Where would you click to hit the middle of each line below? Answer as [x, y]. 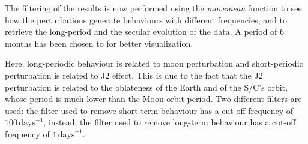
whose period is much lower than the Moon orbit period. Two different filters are [153, 99]
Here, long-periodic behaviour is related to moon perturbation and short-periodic [154, 63]
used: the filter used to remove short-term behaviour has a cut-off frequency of [149, 110]
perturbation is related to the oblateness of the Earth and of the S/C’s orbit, [146, 87]
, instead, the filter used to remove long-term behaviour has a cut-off [170, 122]
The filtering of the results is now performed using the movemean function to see [153, 8]
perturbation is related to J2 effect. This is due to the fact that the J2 [134, 75]
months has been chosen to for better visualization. [99, 43]
